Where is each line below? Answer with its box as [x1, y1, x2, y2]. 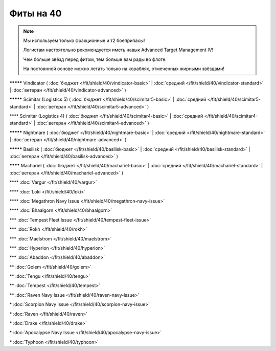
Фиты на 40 [9, 8, 62, 19]
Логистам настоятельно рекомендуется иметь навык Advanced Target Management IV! [23, 47, 214, 53]
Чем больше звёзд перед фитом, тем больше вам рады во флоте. [23, 56, 167, 62]
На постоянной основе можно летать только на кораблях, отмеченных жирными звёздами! [23, 65, 225, 72]
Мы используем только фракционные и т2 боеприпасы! [23, 37, 145, 43]
